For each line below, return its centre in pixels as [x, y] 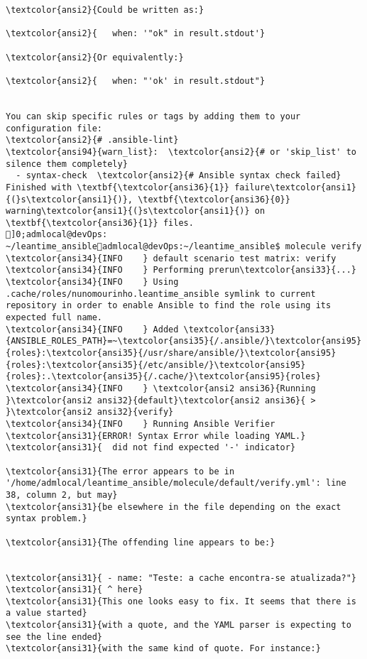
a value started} [46, 613]
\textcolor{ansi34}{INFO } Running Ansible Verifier [141, 424]
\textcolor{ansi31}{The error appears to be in [120, 471]
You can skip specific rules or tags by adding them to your [153, 116]
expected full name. [54, 318]
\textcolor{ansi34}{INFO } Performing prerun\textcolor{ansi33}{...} [181, 270]
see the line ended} [54, 637]
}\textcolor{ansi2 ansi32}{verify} [90, 412]
